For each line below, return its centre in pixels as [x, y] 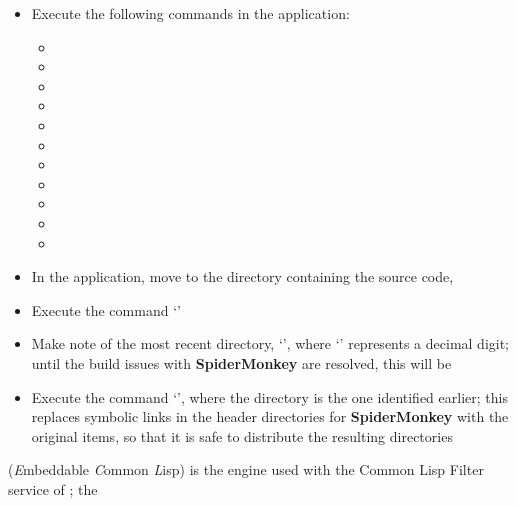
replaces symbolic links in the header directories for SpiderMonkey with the [270, 416]
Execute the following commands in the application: [190, 13]
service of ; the [53, 488]
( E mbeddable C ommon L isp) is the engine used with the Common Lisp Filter [246, 469]
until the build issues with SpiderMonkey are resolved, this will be [241, 362]
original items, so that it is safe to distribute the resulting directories [242, 435]
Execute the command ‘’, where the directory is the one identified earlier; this [269, 396]
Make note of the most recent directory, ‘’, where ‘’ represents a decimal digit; [270, 343]
